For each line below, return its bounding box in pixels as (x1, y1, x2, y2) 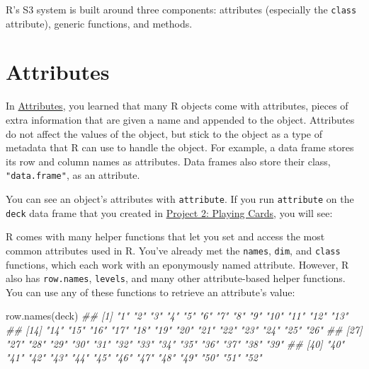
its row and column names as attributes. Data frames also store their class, (6, 153, 331, 168)
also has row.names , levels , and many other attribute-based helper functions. (6, 271, 346, 286)
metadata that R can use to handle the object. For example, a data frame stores (6, 140, 354, 155)
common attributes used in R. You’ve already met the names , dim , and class (6, 242, 341, 257)
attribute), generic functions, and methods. (6, 16, 193, 30)
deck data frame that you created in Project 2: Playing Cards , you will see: (6, 205, 333, 220)
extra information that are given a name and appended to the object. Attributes (6, 112, 355, 127)
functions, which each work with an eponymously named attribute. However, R (6, 257, 349, 271)
